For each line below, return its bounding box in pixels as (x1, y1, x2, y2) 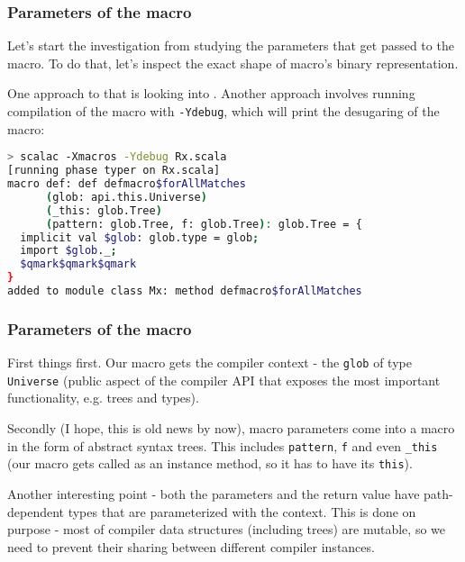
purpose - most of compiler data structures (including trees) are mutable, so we (7, 520, 445, 539)
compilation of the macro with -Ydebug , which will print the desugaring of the (7, 102, 440, 120)
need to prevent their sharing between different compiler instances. (7, 537, 375, 556)
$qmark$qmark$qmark (20, 258, 137, 271)
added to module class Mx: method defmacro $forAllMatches (7, 285, 362, 297)
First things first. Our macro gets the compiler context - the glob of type (7, 353, 412, 372)
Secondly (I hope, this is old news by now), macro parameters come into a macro (7, 419, 455, 437)
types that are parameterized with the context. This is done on (68, 502, 416, 521)
